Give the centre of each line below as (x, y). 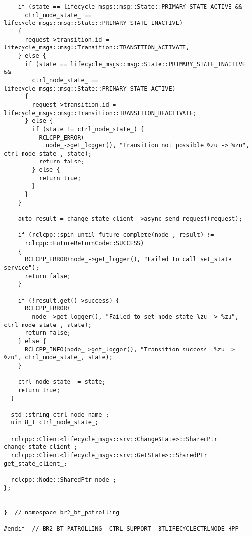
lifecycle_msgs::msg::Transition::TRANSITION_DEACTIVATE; (100, 113)
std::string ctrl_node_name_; (60, 414)
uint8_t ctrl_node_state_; (55, 423)
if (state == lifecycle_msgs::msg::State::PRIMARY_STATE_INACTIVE (135, 64)
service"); (22, 268)
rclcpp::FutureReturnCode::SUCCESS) (84, 244)
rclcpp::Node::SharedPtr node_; (64, 480)
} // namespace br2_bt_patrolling (62, 512)
